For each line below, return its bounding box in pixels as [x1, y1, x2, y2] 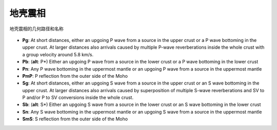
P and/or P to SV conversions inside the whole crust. [22, 95, 133, 101]
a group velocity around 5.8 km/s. [22, 51, 94, 57]
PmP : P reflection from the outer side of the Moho [22, 73, 128, 79]
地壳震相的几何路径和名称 [9, 26, 64, 32]
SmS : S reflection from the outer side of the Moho [22, 116, 128, 122]
